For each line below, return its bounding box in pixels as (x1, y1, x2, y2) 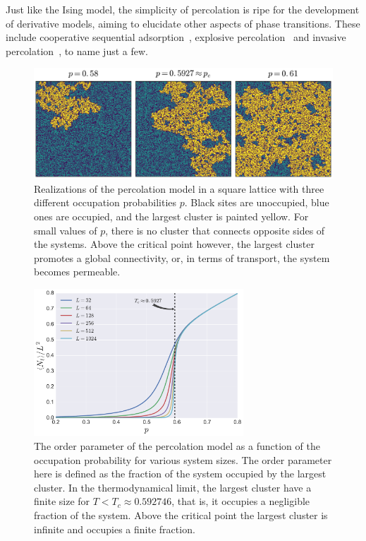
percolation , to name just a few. (6, 43, 148, 58)
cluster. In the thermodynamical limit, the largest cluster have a (34, 480, 312, 494)
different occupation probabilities (34, 195, 177, 210)
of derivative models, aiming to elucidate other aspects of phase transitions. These (6, 16, 360, 30)
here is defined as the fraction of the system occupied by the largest (34, 466, 327, 481)
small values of (34, 222, 97, 237)
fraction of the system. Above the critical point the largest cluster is (34, 508, 328, 522)
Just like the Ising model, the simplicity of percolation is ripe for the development (6, 2, 360, 16)
